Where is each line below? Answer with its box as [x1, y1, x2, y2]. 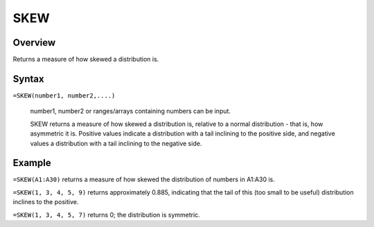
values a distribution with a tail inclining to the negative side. [30, 139, 202, 147]
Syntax [12, 73, 44, 84]
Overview [12, 37, 56, 48]
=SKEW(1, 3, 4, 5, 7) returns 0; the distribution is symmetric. [12, 210, 200, 219]
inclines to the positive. [12, 198, 79, 206]
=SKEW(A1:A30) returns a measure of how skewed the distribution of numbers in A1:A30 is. [12, 175, 275, 183]
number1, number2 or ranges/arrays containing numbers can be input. [30, 107, 231, 116]
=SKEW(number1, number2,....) [12, 91, 116, 100]
